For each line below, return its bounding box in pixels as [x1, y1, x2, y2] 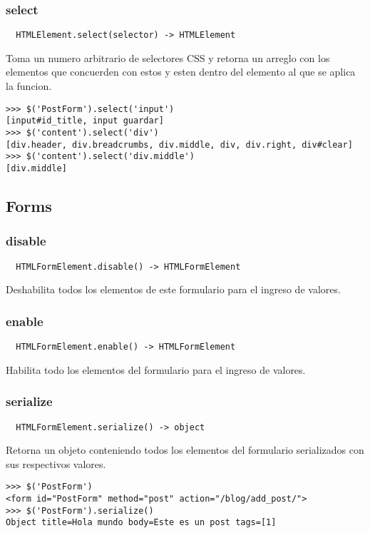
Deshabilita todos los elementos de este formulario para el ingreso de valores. [6, 282, 341, 297]
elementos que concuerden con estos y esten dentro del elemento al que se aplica [6, 64, 356, 79]
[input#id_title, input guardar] [6, 116, 164, 126]
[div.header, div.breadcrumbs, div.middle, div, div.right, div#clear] [6, 139, 353, 150]
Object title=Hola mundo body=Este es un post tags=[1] [6, 517, 277, 528]
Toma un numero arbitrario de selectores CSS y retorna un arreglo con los [6, 50, 330, 65]
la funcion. [6, 78, 52, 93]
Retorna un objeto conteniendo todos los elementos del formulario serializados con [6, 442, 364, 457]
